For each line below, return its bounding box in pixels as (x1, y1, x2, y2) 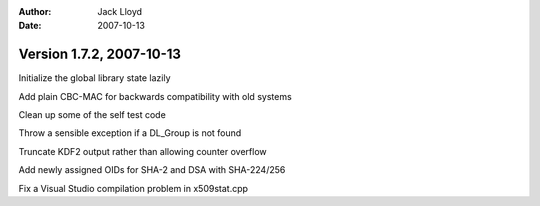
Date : (18, 20, 42, 32)
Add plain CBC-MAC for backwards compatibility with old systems (18, 90, 292, 102)
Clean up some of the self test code (18, 109, 167, 121)
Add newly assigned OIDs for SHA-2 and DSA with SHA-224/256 (18, 164, 286, 176)
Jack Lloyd (97, 6, 143, 17)
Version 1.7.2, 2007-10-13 (18, 46, 182, 63)
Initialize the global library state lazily (18, 72, 171, 84)
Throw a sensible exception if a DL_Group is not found (18, 127, 242, 139)
